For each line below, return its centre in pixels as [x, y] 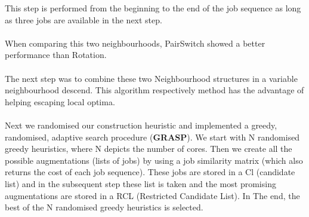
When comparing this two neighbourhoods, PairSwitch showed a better [135, 43]
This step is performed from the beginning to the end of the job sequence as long [153, 8]
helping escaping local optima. [60, 101]
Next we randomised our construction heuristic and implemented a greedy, [141, 125]
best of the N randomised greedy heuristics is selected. [104, 207]
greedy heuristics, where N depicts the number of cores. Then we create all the [149, 149]
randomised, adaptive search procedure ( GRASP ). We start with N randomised [152, 137]
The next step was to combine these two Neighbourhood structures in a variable [151, 78]
